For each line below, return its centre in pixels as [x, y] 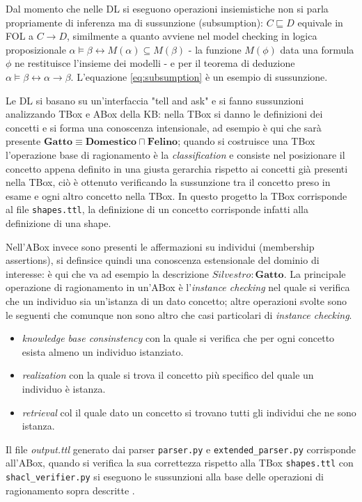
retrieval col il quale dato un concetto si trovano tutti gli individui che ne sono [189, 412]
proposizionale [36, 49]
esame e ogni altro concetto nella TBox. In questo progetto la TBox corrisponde [176, 195]
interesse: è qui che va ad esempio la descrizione [107, 273]
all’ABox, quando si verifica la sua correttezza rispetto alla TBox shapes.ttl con [180, 463]
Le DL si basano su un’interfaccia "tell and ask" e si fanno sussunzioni [155, 100]
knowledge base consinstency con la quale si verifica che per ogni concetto [178, 338]
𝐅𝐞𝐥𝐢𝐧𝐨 [163, 142]
